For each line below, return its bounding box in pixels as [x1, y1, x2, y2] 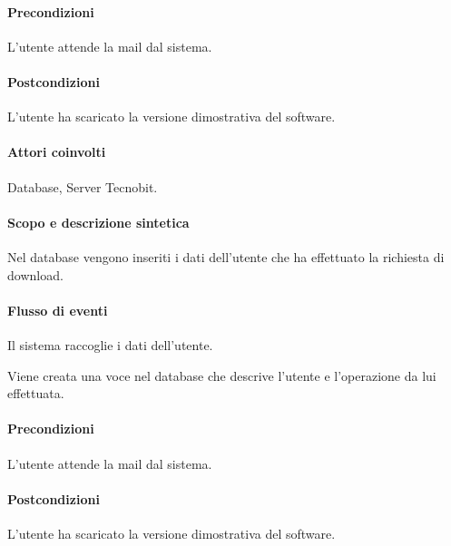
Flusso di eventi [7, 300, 108, 319]
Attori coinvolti [7, 142, 106, 161]
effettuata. [7, 384, 64, 403]
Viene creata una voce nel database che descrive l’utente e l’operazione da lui [7, 366, 436, 385]
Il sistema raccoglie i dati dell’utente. [7, 335, 213, 354]
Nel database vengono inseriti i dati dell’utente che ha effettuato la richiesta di [7, 247, 445, 266]
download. [7, 265, 64, 284]
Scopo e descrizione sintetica [7, 212, 190, 231]
